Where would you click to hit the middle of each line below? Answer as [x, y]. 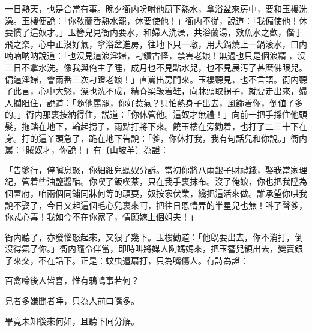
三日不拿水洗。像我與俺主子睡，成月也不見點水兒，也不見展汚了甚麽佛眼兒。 [156, 67]
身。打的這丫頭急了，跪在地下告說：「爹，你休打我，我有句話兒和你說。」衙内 [156, 138]
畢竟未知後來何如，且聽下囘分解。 [72, 321]
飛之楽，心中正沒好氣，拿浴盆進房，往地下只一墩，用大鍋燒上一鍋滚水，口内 [156, 43]
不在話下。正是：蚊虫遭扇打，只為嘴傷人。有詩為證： [143, 260]
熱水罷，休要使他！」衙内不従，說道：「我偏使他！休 [204, 20]
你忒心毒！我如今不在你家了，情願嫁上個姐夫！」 [101, 217]
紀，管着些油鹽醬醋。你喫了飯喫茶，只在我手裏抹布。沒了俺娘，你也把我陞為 [156, 181]
